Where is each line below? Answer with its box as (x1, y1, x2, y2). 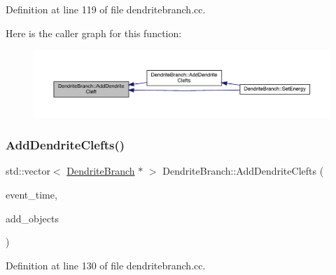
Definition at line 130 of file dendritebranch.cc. (6, 257, 206, 272)
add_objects (6, 210, 59, 225)
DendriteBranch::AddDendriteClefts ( (162, 163, 324, 178)
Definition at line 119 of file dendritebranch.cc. (6, 2, 206, 16)
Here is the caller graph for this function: (6, 25, 182, 40)
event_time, (6, 187, 57, 202)
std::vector (6, 163, 50, 178)
